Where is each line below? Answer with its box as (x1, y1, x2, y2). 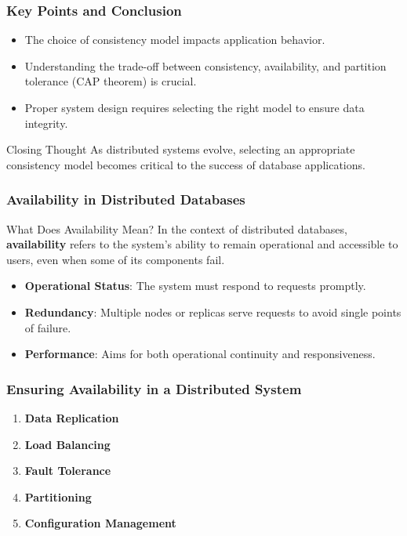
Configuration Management (24, 515, 176, 531)
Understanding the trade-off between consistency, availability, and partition (24, 57, 387, 74)
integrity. (24, 114, 68, 131)
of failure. (24, 319, 71, 335)
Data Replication (24, 409, 119, 426)
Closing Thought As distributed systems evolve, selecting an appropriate (6, 141, 355, 158)
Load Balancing (24, 436, 111, 452)
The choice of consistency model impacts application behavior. (24, 31, 325, 48)
